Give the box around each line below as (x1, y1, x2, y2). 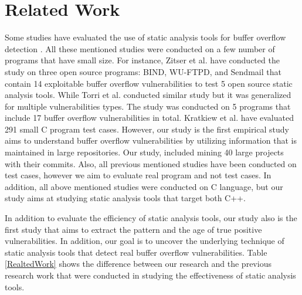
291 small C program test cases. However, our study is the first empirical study (5, 123, 289, 135)
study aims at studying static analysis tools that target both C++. (5, 192, 246, 204)
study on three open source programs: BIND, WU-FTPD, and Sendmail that (5, 65, 281, 77)
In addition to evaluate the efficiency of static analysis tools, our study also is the (5, 212, 297, 224)
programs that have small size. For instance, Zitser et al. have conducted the (5, 54, 280, 66)
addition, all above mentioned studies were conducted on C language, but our (5, 180, 283, 192)
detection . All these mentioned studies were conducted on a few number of (5, 42, 275, 55)
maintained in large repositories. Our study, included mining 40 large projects (5, 146, 284, 158)
